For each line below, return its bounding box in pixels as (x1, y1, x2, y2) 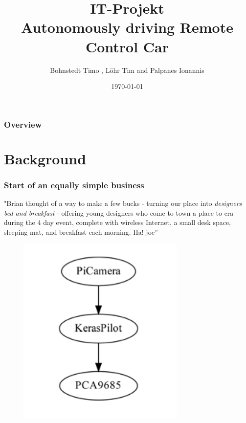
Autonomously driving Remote (21, 17, 233, 37)
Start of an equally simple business (4, 178, 144, 191)
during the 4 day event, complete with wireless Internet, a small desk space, (4, 217, 231, 227)
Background (4, 148, 87, 168)
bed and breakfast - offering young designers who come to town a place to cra (4, 207, 234, 218)
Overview (4, 118, 42, 130)
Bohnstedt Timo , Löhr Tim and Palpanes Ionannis (50, 65, 204, 75)
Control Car (85, 36, 169, 56)
